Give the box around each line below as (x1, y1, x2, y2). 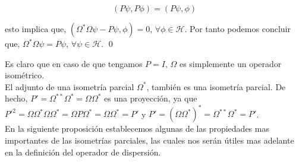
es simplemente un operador (179, 57, 282, 69)
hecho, (5, 92, 28, 104)
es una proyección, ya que (104, 92, 197, 104)
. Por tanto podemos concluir (184, 23, 291, 34)
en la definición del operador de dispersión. (5, 145, 161, 158)
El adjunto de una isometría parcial (5, 80, 134, 93)
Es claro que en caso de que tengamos (5, 57, 143, 69)
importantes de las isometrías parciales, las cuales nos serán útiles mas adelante (5, 134, 294, 147)
